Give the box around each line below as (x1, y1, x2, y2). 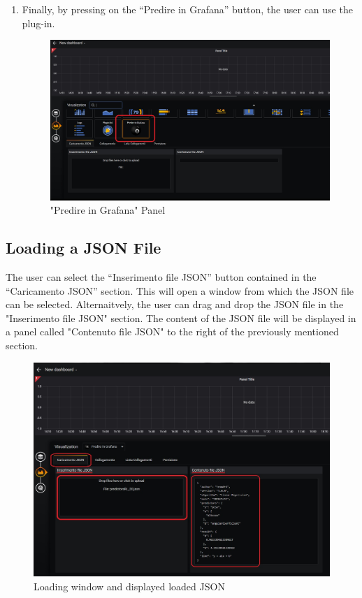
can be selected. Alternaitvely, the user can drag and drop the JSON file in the (6, 297, 344, 312)
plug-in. (22, 15, 55, 30)
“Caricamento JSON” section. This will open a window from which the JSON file (6, 283, 354, 298)
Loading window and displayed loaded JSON (34, 578, 225, 593)
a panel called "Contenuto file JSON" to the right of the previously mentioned (6, 324, 339, 339)
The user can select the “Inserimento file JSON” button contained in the (6, 269, 317, 284)
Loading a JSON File (6, 237, 161, 258)
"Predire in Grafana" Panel (50, 203, 166, 217)
